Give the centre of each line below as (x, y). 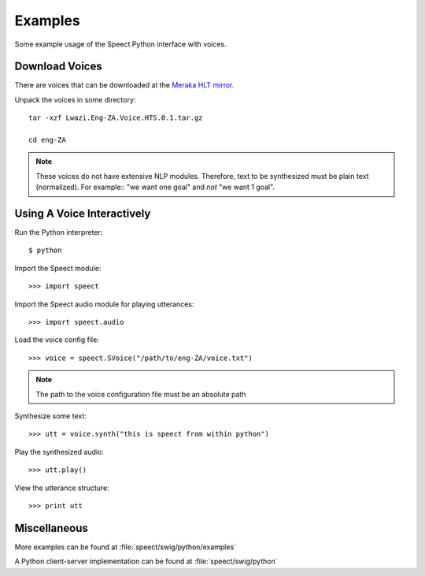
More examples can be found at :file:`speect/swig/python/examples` (125, 547)
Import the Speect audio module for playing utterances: (104, 304)
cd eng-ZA (47, 140)
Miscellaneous (51, 528)
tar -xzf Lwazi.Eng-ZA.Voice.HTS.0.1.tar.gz (116, 118)
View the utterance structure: (62, 488)
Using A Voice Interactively (83, 214)
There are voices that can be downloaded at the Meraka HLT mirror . (124, 85)
